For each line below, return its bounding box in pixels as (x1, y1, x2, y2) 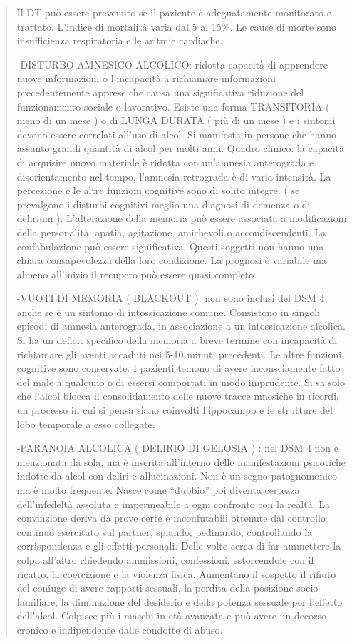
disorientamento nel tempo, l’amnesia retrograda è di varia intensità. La (16, 168, 331, 183)
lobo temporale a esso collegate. (16, 416, 155, 431)
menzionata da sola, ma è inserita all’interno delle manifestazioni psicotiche (16, 454, 346, 469)
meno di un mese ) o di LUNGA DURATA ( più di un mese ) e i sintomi (16, 113, 336, 128)
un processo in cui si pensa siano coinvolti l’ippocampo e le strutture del (16, 402, 333, 417)
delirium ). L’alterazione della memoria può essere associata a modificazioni (16, 211, 347, 226)
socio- (296, 580, 321, 595)
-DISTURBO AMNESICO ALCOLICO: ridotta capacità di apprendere (16, 56, 328, 71)
